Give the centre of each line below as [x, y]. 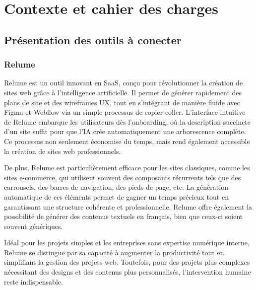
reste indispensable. [33, 281]
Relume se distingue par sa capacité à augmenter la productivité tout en [114, 252]
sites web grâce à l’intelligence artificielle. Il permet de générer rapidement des [123, 92]
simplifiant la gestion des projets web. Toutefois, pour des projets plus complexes [127, 262]
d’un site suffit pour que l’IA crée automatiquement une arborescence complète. [125, 131]
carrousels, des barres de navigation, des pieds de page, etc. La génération [116, 187]
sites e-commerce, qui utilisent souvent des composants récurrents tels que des [123, 177]
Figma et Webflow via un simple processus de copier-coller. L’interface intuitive [125, 112]
